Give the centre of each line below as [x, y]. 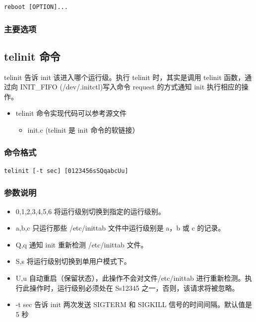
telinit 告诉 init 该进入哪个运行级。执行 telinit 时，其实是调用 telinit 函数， [125, 77]
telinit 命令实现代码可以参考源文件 [71, 113]
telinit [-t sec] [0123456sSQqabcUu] [66, 171]
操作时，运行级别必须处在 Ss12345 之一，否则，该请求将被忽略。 [134, 287]
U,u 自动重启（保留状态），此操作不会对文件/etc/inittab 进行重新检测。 [130, 278]
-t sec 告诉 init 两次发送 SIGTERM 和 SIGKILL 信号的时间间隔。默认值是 [134, 304]
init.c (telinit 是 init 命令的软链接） [83, 130]
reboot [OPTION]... [36, 7]
